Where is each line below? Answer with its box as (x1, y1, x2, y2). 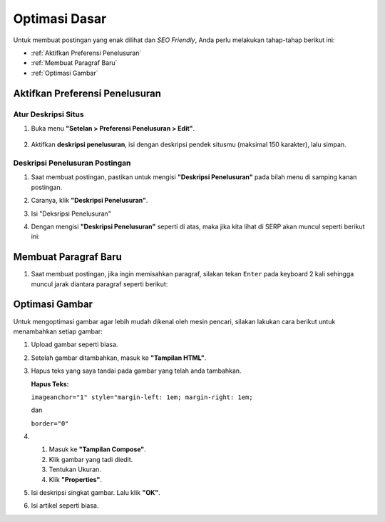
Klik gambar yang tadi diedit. (48, 455, 133, 463)
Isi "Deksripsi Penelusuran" (31, 209, 112, 218)
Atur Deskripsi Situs (13, 109, 85, 119)
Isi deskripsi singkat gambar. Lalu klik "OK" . (31, 488, 160, 497)
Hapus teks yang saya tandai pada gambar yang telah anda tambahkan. (31, 366, 242, 375)
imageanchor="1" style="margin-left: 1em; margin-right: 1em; (31, 393, 253, 401)
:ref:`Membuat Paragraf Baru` (31, 59, 118, 67)
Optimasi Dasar (13, 11, 107, 26)
